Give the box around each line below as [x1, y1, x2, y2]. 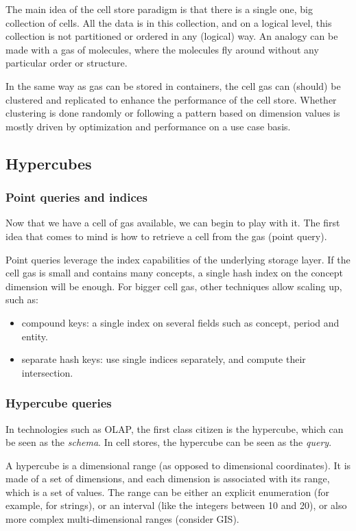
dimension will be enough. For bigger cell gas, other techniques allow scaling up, [5, 279, 342, 293]
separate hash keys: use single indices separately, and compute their [21, 352, 306, 366]
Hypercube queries [5, 394, 112, 412]
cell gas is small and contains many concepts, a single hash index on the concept [5, 265, 344, 280]
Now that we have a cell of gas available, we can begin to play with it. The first [5, 215, 340, 230]
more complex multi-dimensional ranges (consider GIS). [5, 512, 239, 526]
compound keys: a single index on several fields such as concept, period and [21, 315, 340, 329]
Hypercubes [5, 152, 92, 174]
